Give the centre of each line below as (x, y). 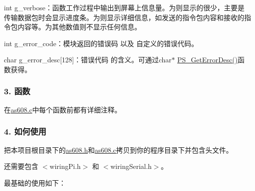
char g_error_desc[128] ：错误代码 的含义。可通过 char (88, 60)
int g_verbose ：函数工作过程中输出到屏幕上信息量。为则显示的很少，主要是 (124, 7)
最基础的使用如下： (35, 182)
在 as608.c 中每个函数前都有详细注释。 (63, 109)
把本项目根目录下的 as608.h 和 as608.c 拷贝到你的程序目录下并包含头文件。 (118, 150)
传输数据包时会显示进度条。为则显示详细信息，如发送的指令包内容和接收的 (124, 17)
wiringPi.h (65, 166)
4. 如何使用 (25, 131)
